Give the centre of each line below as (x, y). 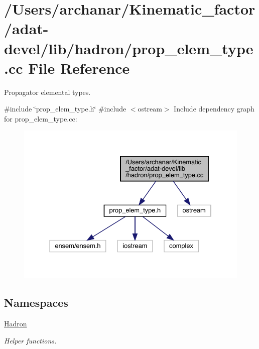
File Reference (79, 68)
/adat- (26, 28)
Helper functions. (30, 340)
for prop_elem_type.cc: (41, 118)
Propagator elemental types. (47, 92)
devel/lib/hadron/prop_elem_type (129, 48)
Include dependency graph (214, 109)
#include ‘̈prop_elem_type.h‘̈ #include (65, 109)
